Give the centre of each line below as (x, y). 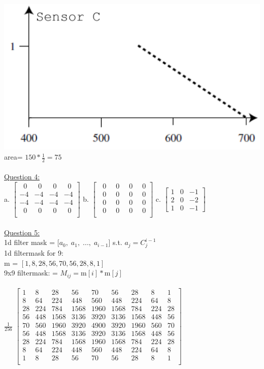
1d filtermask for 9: (34, 253)
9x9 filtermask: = (31, 273)
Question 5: (22, 232)
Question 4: (22, 177)
